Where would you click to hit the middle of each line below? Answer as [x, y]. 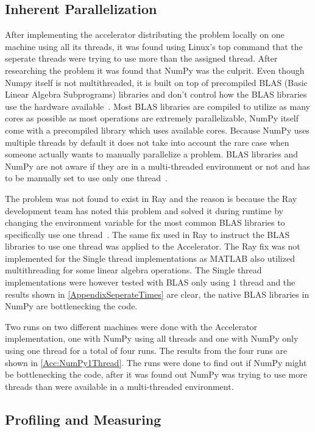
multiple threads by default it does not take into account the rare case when [147, 142]
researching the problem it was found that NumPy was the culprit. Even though [155, 70]
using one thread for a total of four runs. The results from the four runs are [146, 351]
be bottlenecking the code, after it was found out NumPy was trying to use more [156, 374]
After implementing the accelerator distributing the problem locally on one [145, 34]
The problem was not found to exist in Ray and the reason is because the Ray [151, 198]
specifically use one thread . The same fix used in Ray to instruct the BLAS [147, 234]
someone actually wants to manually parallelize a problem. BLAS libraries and [152, 154]
